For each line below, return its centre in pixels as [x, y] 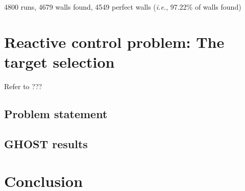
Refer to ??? [23, 86]
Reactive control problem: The [114, 42]
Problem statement [56, 113]
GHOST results [46, 143]
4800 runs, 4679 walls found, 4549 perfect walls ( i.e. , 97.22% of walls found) [123, 7]
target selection [59, 61]
